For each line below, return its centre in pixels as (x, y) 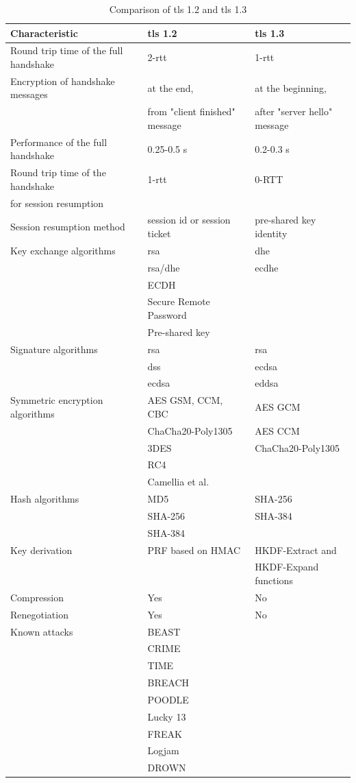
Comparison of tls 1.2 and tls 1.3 (178, 9)
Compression (37, 597)
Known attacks (42, 631)
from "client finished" (191, 111)
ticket (159, 233)
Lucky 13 (167, 716)
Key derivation (41, 550)
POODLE (168, 699)
